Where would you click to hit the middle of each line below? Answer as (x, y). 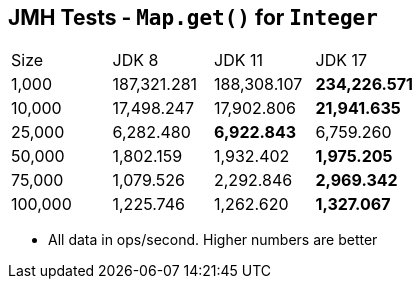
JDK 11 (238, 60)
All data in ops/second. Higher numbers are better (213, 240)
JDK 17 (341, 60)
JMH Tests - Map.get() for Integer (193, 17)
